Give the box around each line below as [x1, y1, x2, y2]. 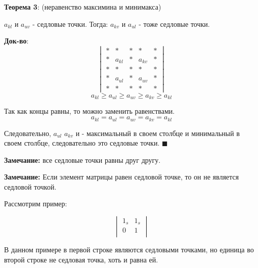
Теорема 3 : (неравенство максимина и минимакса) [4, 2, 161, 12]
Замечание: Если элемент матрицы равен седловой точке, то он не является [4, 171, 239, 182]
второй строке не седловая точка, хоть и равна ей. [4, 254, 158, 264]
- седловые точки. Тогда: [32, 18, 108, 29]
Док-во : [4, 35, 29, 46]
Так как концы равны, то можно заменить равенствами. [4, 106, 175, 116]
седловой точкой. [4, 181, 57, 192]
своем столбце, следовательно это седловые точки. [4, 138, 160, 148]
